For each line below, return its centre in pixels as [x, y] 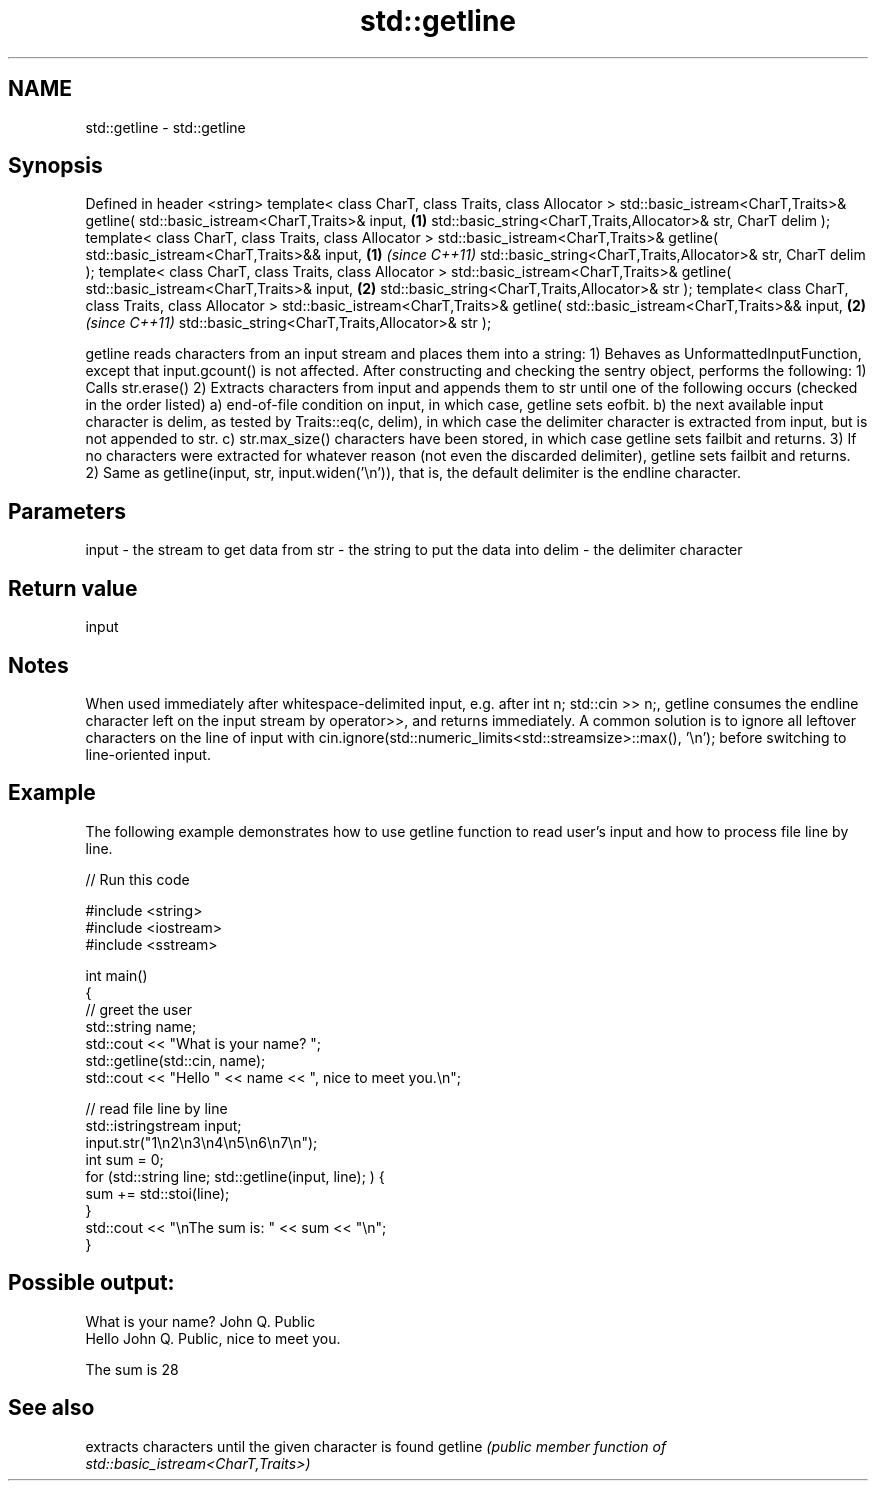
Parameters [67, 511]
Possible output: [91, 1283]
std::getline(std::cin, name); [175, 1060]
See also [51, 1408]
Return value [73, 588]
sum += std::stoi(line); [157, 1193]
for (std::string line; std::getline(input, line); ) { [235, 1176]
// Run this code [137, 879]
